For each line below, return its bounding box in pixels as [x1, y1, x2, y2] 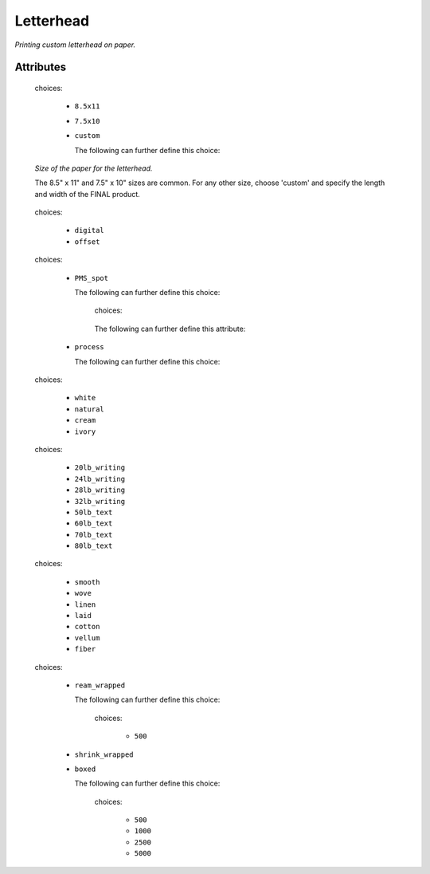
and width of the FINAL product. [34, 189, 141, 199]
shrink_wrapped [74, 750, 135, 759]
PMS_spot [74, 274, 109, 282]
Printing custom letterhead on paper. [14, 40, 135, 49]
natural [74, 404, 105, 414]
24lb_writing [74, 474, 126, 483]
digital [74, 226, 105, 235]
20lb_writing [74, 463, 126, 472]
